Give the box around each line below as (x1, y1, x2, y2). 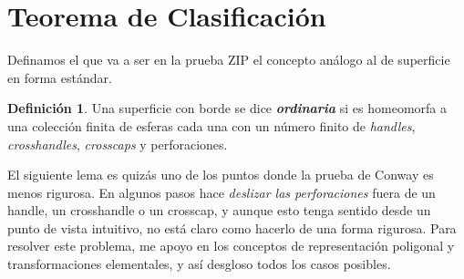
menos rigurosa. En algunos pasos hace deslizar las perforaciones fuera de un (7, 182, 436, 201)
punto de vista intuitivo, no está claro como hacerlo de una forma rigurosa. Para (7, 218, 457, 237)
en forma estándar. (7, 67, 112, 87)
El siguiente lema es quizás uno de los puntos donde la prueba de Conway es (7, 165, 434, 184)
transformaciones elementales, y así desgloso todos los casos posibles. (7, 254, 391, 274)
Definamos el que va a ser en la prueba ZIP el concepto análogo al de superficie (7, 50, 450, 69)
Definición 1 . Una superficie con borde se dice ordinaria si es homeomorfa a (7, 98, 448, 118)
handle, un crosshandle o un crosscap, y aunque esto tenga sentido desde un (7, 201, 431, 220)
